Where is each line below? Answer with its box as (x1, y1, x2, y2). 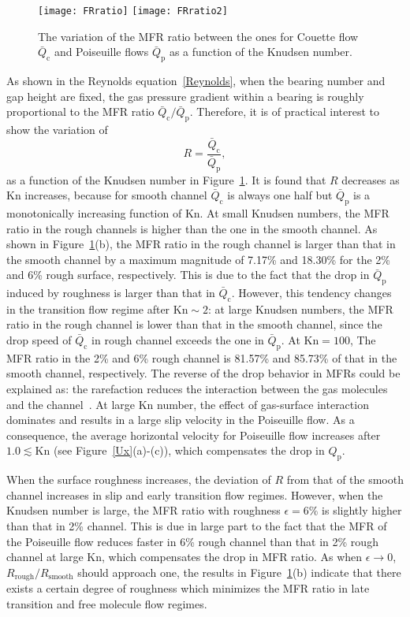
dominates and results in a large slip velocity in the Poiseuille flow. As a (6, 411, 355, 428)
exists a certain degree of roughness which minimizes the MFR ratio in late (6, 580, 370, 597)
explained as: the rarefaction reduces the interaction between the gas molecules (6, 381, 388, 397)
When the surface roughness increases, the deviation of (6, 471, 271, 488)
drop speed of (6, 332, 72, 348)
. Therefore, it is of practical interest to (189, 103, 380, 120)
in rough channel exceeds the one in (91, 332, 264, 348)
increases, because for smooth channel (24, 187, 207, 203)
